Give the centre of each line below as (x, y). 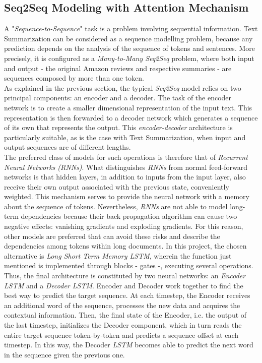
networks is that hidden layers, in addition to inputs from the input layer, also (125, 177)
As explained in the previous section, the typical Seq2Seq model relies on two (123, 87)
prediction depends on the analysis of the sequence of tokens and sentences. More (129, 48)
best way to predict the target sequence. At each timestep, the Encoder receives (127, 295)
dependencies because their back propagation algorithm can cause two (129, 216)
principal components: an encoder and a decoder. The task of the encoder (118, 98)
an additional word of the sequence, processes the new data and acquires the (122, 305)
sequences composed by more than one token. (74, 78)
